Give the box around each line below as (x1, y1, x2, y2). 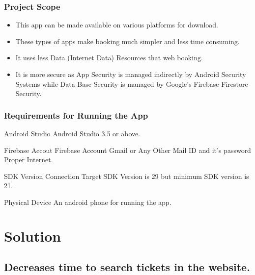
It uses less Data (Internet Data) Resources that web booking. (15, 52, 203, 63)
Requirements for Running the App (4, 109, 148, 121)
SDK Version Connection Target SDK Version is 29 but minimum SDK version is (4, 171, 249, 181)
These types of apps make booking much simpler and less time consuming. (15, 36, 240, 46)
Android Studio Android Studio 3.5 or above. (4, 128, 141, 138)
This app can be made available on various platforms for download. (15, 20, 218, 30)
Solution (4, 225, 61, 246)
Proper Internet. (4, 154, 53, 165)
